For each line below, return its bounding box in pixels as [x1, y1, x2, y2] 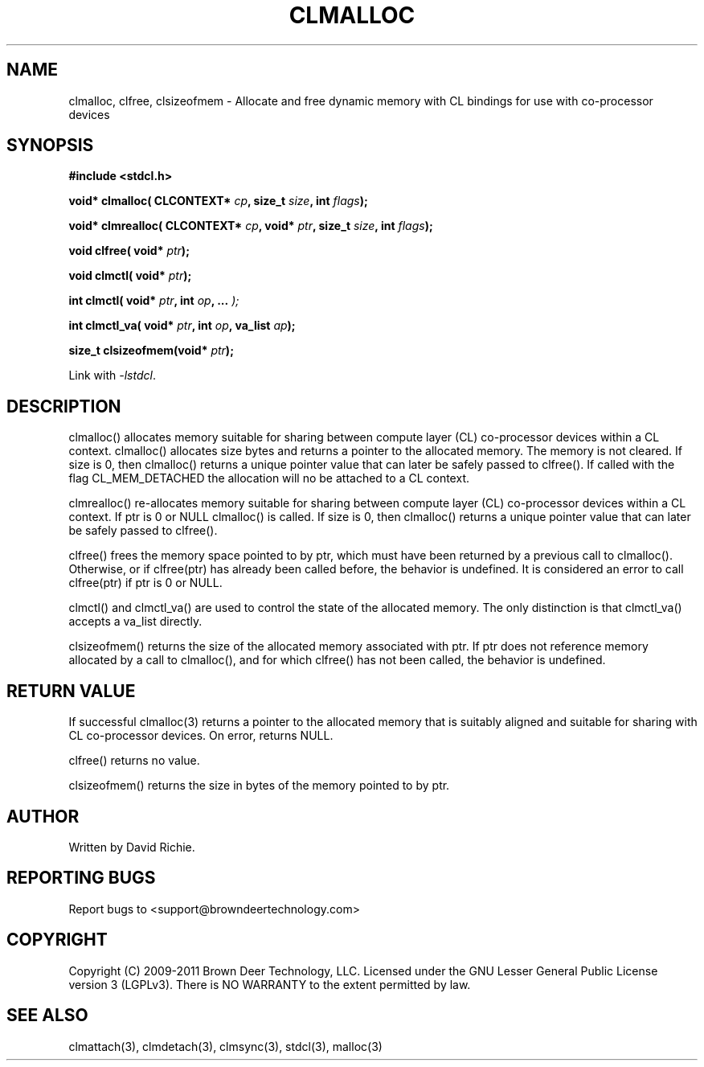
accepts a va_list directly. [68, 614, 203, 629]
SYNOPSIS [6, 135, 94, 156]
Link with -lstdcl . [68, 368, 156, 383]
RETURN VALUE [6, 680, 136, 701]
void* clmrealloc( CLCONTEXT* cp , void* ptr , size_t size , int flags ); [68, 219, 433, 233]
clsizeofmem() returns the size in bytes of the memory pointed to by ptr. [68, 778, 450, 793]
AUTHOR [6, 806, 80, 827]
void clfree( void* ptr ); [68, 244, 190, 258]
